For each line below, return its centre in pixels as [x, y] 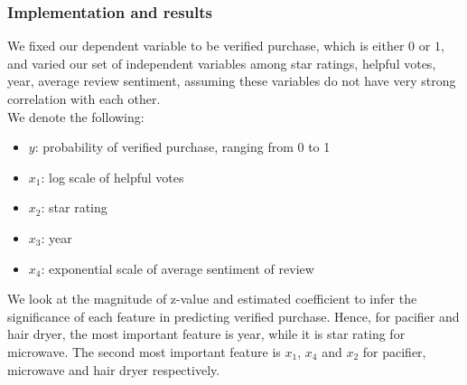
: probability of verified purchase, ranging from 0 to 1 [182, 147]
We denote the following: [76, 116]
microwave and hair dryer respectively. [114, 369]
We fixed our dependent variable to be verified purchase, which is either [206, 46]
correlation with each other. [84, 99]
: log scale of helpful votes [112, 177]
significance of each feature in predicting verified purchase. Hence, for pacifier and [233, 316]
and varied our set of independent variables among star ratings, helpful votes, [222, 63]
